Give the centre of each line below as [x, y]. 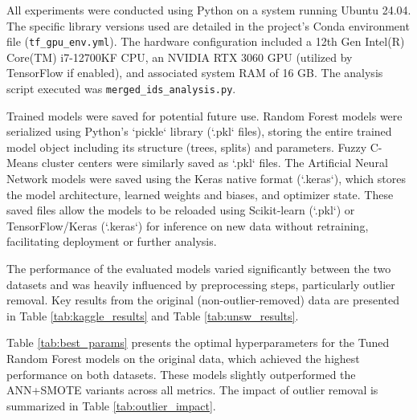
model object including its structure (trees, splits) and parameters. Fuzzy [187, 147]
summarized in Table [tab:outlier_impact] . [111, 405]
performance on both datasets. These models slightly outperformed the [181, 374]
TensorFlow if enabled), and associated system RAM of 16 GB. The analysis [195, 73]
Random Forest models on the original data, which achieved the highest [183, 358]
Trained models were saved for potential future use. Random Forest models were [204, 115]
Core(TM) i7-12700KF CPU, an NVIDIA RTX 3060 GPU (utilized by [180, 57]
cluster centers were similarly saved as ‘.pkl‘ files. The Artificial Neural [215, 163]
